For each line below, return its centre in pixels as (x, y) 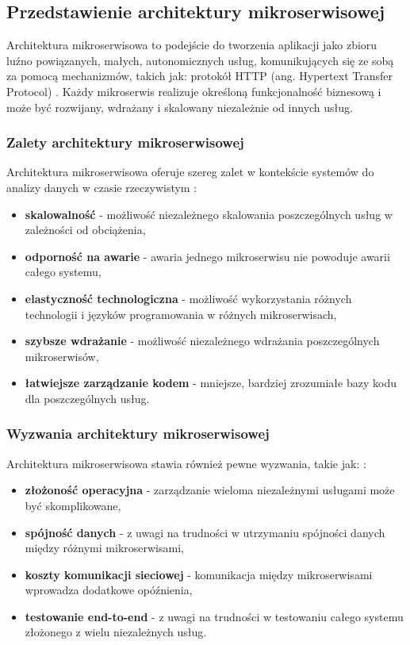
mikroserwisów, (62, 356)
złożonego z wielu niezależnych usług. (116, 632)
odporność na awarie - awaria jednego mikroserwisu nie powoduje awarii (207, 256)
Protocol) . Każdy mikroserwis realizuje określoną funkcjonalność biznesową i (194, 91)
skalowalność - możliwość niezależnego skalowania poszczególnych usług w (209, 214)
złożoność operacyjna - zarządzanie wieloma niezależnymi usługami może (210, 490)
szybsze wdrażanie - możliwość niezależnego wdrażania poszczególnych (202, 341)
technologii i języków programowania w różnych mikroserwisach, (181, 314)
